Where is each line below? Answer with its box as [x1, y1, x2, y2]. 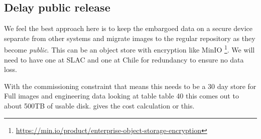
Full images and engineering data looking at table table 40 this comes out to [4, 90, 239, 101]
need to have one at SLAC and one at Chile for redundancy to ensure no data [4, 54, 244, 64]
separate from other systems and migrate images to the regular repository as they [4, 32, 255, 43]
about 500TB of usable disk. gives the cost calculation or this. [4, 100, 195, 111]
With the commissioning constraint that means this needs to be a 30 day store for [4, 80, 256, 91]
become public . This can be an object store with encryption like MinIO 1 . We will [4, 43, 255, 55]
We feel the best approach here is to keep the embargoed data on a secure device [4, 23, 252, 33]
